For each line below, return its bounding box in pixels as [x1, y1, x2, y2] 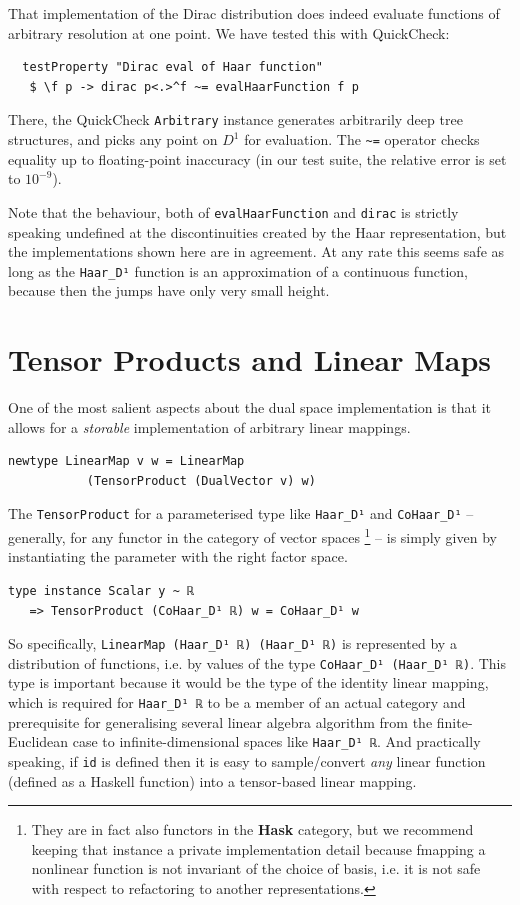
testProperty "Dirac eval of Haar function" [22, 60, 323, 75]
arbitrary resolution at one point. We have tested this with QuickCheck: [8, 22, 450, 43]
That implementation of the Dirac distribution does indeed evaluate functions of [8, 3, 500, 23]
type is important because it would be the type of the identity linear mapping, [8, 672, 489, 693]
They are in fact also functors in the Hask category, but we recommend [31, 819, 474, 840]
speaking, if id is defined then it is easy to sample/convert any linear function [8, 750, 486, 771]
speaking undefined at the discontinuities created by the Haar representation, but [8, 221, 507, 242]
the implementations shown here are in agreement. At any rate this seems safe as [8, 241, 505, 262]
